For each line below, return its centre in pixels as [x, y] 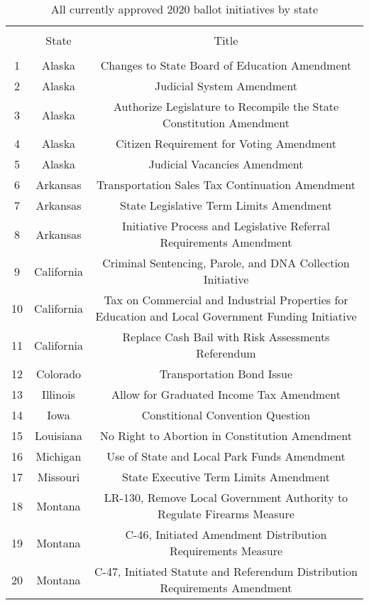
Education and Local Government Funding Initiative [226, 316]
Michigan [59, 456]
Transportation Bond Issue [226, 374]
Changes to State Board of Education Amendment [226, 65]
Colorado [59, 374]
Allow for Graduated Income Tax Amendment [226, 394]
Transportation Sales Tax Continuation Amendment [226, 184]
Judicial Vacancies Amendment [226, 164]
